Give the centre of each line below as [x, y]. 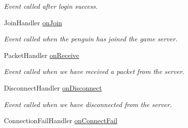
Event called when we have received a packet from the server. [94, 71]
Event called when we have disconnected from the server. [88, 104]
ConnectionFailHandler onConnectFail [61, 120]
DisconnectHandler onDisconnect [53, 87]
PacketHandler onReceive [42, 55]
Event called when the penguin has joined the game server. [91, 39]
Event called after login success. [51, 6]
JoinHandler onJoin [33, 22]
